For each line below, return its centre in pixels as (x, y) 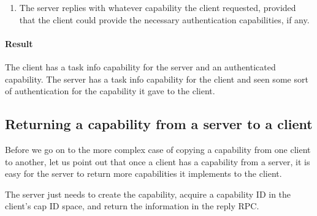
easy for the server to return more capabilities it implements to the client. (143, 173)
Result (19, 43)
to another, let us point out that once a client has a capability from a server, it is (158, 161)
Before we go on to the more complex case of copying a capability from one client (158, 149)
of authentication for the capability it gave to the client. (110, 91)
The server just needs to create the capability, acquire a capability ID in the (148, 194)
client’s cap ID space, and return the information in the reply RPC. (132, 206)
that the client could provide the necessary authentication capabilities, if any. (164, 19)
